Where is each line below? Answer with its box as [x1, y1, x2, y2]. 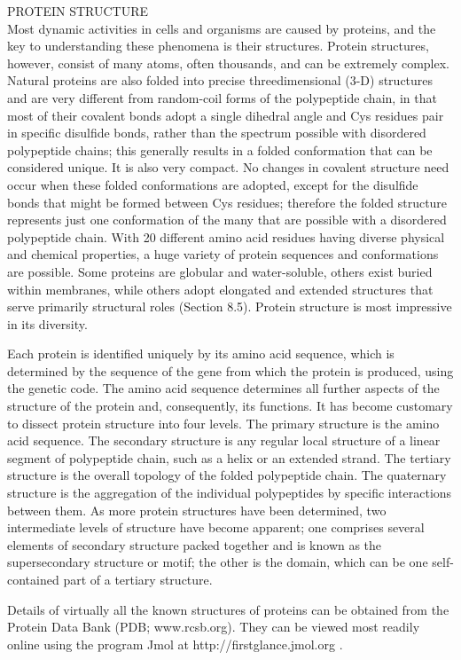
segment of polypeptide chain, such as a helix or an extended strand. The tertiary [7, 448, 451, 467]
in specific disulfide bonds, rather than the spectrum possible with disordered [7, 123, 426, 142]
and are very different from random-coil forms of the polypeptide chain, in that [7, 88, 437, 106]
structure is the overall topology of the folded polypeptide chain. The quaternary [7, 466, 447, 484]
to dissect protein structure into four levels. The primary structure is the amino [7, 413, 440, 432]
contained [7, 570, 59, 588]
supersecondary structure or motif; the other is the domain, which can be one [7, 553, 428, 571]
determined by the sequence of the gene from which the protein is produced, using [7, 361, 454, 380]
